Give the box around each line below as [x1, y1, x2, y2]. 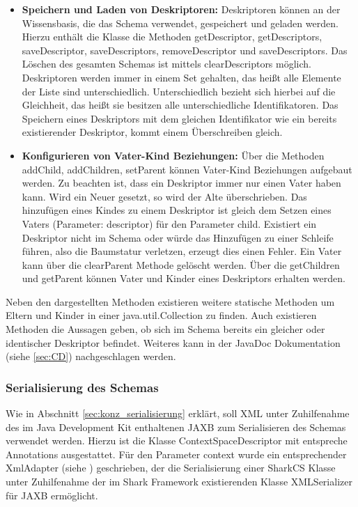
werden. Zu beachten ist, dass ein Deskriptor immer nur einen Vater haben [22, 175, 341, 190]
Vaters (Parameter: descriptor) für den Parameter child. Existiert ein [22, 216, 317, 231]
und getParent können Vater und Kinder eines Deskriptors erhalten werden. [22, 271, 345, 286]
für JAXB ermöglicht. [6, 487, 98, 502]
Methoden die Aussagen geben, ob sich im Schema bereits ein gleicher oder [6, 322, 325, 336]
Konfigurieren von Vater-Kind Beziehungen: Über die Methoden [22, 148, 325, 162]
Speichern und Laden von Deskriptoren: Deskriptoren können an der [22, 2, 341, 16]
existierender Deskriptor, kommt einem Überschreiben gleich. [22, 125, 283, 139]
